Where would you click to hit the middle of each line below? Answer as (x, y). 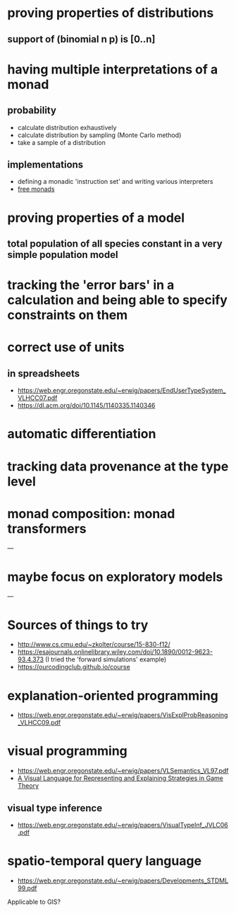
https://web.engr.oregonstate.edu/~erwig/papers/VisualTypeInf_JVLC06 (123, 825)
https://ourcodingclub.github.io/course (74, 667)
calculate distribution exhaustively (67, 127)
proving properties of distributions (111, 13)
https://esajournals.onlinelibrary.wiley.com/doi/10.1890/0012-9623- (115, 652)
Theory (28, 786)
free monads (36, 189)
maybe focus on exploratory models (115, 577)
